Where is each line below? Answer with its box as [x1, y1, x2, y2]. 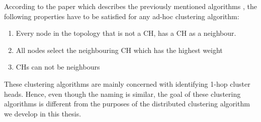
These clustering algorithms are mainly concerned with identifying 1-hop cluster [4, 78, 250, 89]
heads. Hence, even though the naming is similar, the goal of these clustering [4, 88, 241, 99]
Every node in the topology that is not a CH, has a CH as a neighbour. [16, 28, 236, 38]
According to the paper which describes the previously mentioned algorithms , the [4, 1, 257, 11]
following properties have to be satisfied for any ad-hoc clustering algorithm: [4, 11, 239, 21]
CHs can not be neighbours [16, 62, 100, 72]
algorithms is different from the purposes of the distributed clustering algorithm [4, 98, 250, 109]
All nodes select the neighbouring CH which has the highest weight [16, 44, 223, 55]
